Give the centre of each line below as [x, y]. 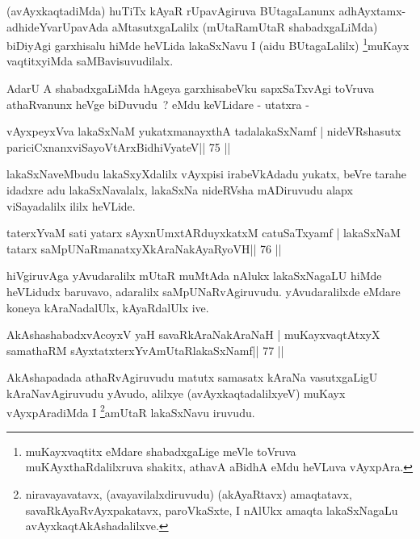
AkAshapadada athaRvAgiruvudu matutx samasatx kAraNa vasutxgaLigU [192, 377]
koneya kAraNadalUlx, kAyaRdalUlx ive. [108, 307]
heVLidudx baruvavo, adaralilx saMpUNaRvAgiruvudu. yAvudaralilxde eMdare [204, 291]
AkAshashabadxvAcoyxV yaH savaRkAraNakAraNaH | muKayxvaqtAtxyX [193, 334]
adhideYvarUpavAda [58, 26]
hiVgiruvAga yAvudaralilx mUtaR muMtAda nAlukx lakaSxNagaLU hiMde [194, 276]
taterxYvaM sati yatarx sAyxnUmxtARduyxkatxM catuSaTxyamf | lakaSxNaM [204, 233]
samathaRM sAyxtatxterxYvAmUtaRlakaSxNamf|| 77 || [145, 350]
